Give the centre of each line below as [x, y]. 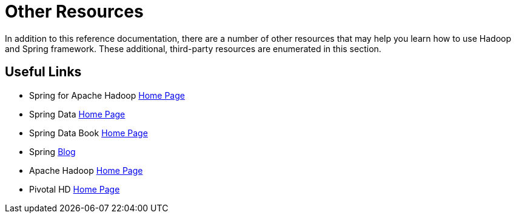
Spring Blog [52, 151]
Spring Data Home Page [77, 114]
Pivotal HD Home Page [75, 189]
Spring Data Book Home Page [89, 133]
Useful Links [43, 72]
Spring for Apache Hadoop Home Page [107, 95]
